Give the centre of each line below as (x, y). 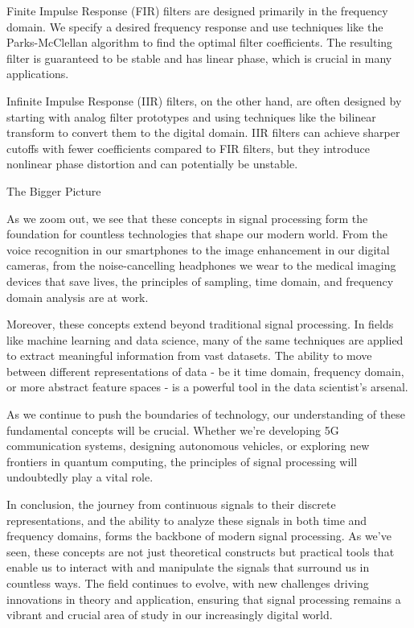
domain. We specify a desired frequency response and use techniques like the (195, 26)
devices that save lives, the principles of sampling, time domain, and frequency (200, 281)
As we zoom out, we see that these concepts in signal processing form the (187, 218)
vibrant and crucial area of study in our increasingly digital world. (170, 615)
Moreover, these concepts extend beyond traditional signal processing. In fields (200, 324)
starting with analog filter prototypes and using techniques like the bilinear (191, 116)
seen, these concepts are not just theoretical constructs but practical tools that (201, 551)
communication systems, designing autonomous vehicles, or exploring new (188, 446)
